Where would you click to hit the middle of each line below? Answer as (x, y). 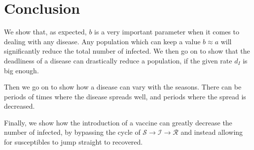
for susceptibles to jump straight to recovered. (73, 142)
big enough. (21, 70)
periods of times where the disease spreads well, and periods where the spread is (125, 96)
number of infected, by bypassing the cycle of (72, 132)
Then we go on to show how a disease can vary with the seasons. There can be (123, 87)
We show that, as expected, (45, 32)
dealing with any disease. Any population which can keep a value (102, 41)
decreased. (19, 106)
